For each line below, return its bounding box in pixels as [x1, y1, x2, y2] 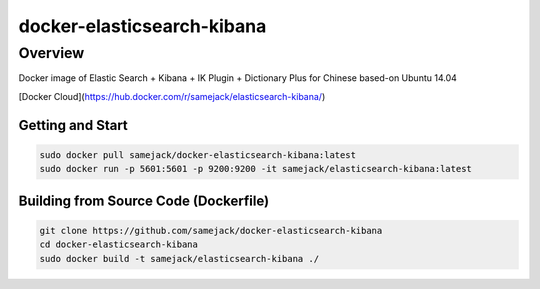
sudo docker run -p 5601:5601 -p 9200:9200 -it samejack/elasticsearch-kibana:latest [39, 163, 472, 175]
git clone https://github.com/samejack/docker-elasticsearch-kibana [39, 225, 383, 236]
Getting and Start [18, 116, 129, 134]
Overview [18, 44, 85, 62]
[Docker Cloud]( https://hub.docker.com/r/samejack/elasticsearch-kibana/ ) [18, 90, 326, 102]
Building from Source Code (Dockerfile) [18, 192, 270, 209]
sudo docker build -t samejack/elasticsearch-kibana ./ [39, 253, 320, 264]
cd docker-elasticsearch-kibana [39, 239, 199, 250]
